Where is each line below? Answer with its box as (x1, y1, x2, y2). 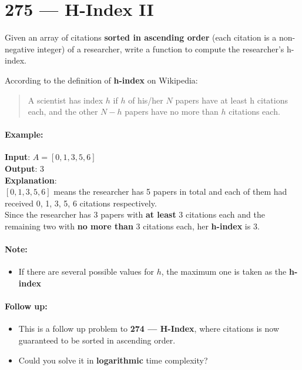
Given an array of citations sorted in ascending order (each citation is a (5, 31, 277, 44)
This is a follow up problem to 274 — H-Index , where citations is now (18, 322, 280, 335)
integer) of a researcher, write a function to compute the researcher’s (37, 42, 284, 55)
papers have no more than (125, 105, 219, 118)
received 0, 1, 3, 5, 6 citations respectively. (5, 196, 157, 209)
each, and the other (28, 105, 98, 118)
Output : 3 (5, 162, 45, 175)
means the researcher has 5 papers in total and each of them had (53, 185, 287, 198)
